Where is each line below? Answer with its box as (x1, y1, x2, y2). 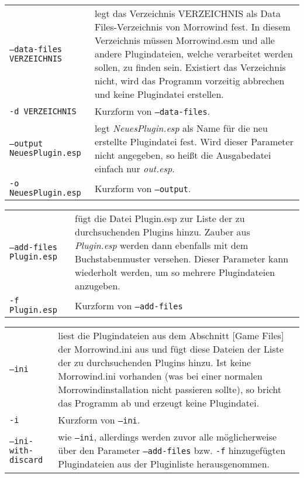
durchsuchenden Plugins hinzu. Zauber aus (74, 225, 250, 238)
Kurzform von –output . (94, 181, 191, 195)
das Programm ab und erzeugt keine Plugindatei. (58, 396, 260, 409)
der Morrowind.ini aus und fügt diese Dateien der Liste (58, 342, 284, 356)
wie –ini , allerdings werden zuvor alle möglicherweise (58, 430, 277, 443)
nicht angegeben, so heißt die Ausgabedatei (94, 148, 271, 162)
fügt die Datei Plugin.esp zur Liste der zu (74, 211, 245, 225)
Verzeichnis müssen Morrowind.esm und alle (94, 33, 275, 47)
